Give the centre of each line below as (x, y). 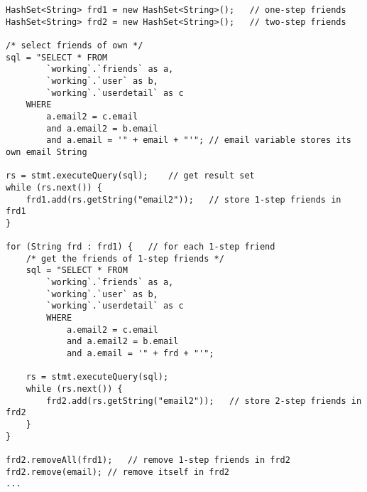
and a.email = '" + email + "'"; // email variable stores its (199, 140)
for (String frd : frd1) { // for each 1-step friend (141, 247)
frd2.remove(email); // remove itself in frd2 (117, 472)
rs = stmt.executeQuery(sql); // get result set (130, 176)
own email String (46, 152)
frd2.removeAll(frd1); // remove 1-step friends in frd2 (148, 460)
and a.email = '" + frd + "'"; (140, 354)
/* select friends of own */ (75, 45)
